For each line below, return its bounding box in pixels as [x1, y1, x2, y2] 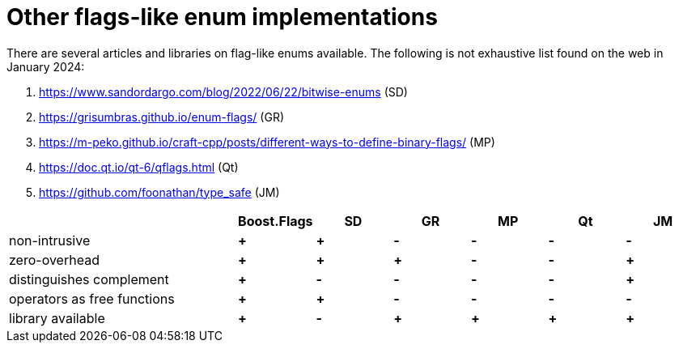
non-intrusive [9, 232, 91, 249]
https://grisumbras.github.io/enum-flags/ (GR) [39, 109, 284, 124]
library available [9, 309, 105, 326]
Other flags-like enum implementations [6, 3, 438, 31]
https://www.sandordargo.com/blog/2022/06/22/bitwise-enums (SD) [39, 84, 408, 99]
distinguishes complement [9, 270, 169, 287]
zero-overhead [9, 251, 100, 268]
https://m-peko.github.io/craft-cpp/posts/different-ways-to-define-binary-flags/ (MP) [39, 134, 495, 149]
